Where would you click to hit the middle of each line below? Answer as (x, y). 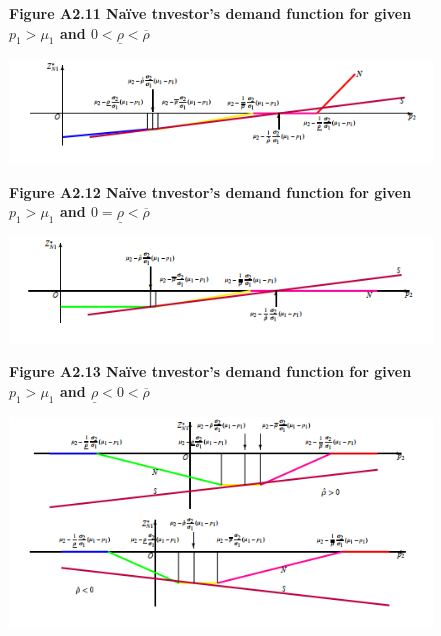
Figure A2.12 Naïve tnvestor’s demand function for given (210, 191)
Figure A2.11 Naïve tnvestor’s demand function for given (210, 13)
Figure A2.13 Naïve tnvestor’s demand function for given (210, 371)
